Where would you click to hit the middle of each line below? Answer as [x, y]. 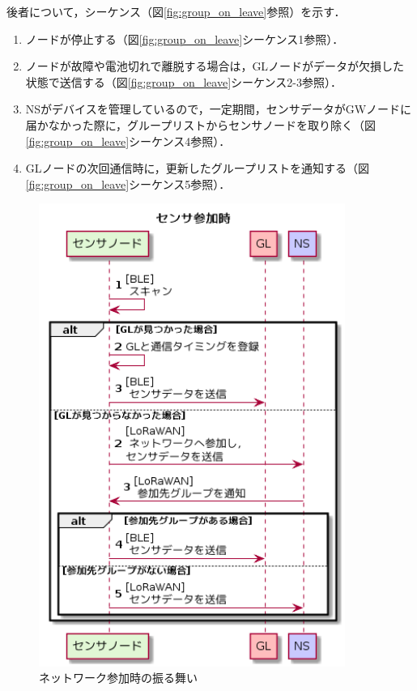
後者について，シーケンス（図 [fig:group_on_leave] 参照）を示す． [176, 11]
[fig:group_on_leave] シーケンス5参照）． [128, 183]
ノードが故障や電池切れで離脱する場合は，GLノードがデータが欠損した [215, 66]
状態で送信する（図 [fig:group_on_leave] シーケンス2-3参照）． [183, 81]
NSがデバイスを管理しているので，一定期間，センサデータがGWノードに [219, 109]
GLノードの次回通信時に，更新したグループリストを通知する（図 [197, 168]
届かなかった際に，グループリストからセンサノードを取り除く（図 [200, 124]
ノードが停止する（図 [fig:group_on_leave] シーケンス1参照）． [185, 38]
